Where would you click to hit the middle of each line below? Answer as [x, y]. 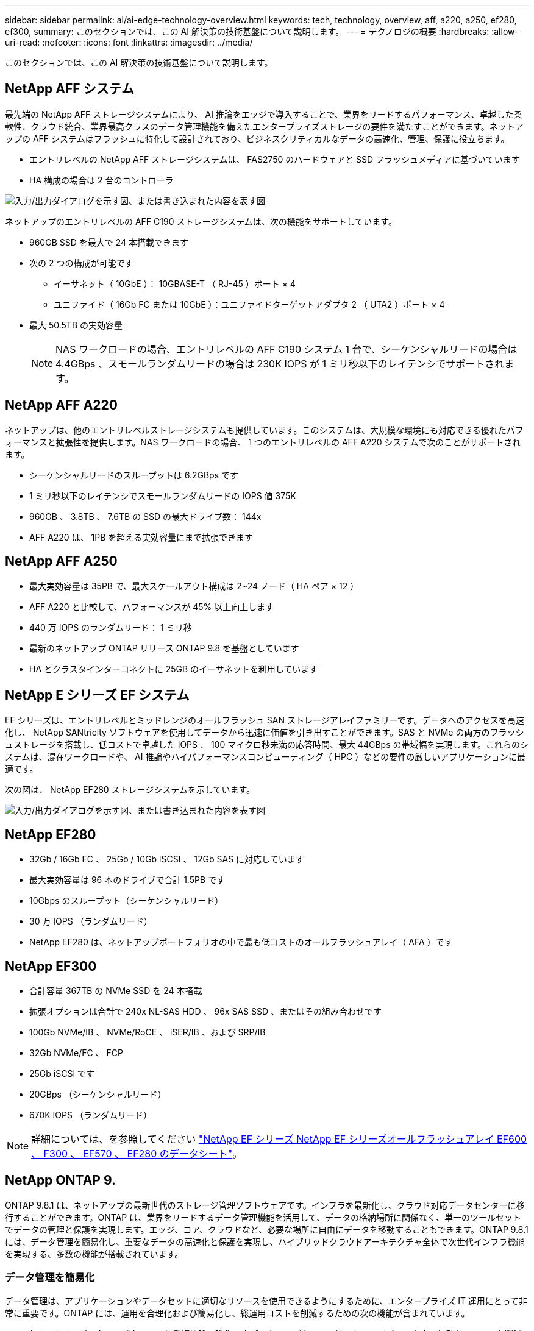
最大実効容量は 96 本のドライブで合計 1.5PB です [127, 880]
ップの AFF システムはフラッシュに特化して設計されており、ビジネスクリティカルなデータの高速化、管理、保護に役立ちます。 [257, 138]
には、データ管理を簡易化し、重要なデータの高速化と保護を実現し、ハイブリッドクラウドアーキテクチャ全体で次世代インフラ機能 [265, 1241]
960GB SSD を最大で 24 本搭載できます [109, 242]
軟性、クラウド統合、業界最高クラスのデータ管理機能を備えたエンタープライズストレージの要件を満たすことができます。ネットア [264, 126]
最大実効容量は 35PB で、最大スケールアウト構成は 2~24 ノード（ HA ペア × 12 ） [194, 586]
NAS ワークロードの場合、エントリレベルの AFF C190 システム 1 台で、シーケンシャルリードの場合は [287, 349]
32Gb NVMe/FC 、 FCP [76, 1053]
